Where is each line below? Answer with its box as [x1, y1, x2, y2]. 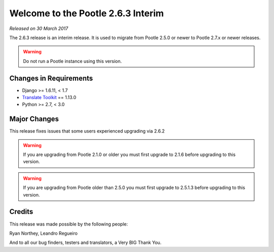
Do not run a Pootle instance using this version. [23, 58, 122, 64]
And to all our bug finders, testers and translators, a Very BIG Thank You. [9, 239, 162, 246]
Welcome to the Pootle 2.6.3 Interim [9, 8, 164, 19]
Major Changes [9, 115, 59, 123]
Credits [9, 207, 33, 216]
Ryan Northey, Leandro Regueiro [9, 230, 78, 236]
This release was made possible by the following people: [9, 221, 128, 227]
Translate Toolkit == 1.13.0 [22, 94, 77, 101]
